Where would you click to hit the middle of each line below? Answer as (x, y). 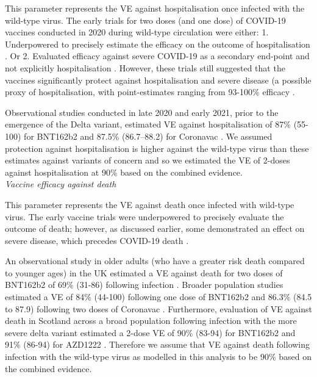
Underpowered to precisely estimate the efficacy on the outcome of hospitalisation (158, 44)
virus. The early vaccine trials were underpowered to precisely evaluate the (144, 216)
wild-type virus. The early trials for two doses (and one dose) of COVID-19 (145, 20)
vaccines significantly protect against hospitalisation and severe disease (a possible (158, 80)
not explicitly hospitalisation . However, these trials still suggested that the (145, 67)
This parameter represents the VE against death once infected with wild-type (150, 204)
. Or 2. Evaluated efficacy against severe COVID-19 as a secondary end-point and (157, 56)
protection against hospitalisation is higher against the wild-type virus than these (157, 148)
